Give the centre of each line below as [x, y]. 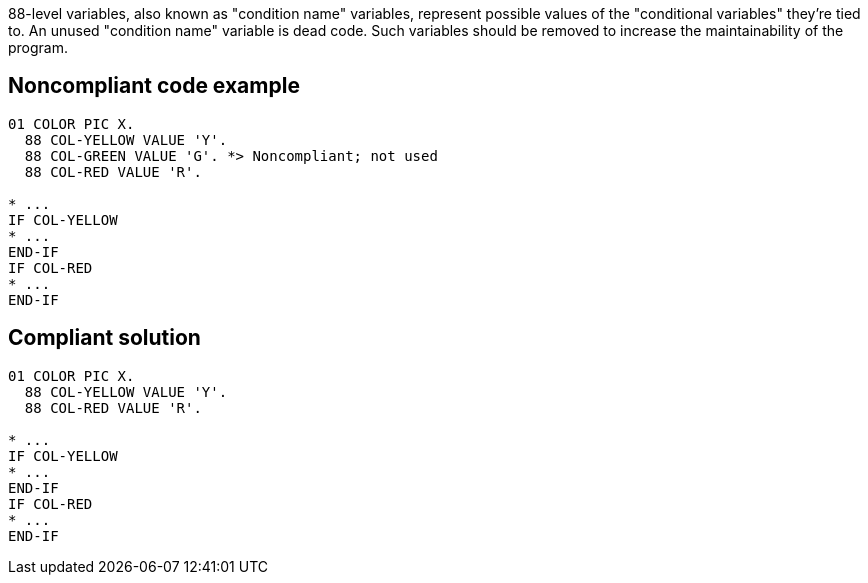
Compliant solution [104, 338]
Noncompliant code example [154, 86]
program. [38, 47]
